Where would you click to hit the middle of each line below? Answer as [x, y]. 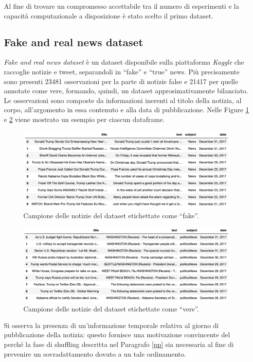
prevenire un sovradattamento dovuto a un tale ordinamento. [95, 353]
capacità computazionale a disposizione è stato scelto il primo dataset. [109, 15]
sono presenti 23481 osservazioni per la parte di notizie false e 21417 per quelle [121, 81]
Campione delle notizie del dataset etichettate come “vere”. [111, 309]
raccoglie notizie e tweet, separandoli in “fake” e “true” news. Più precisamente [122, 71]
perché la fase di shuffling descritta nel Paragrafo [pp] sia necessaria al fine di [119, 344]
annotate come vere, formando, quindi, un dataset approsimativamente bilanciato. [126, 91]
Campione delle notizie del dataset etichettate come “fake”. [111, 215]
